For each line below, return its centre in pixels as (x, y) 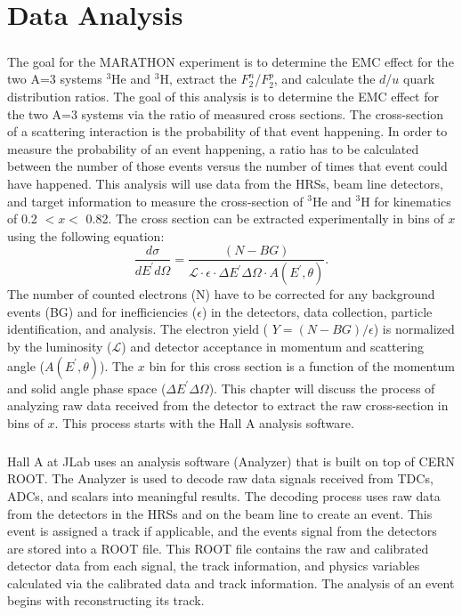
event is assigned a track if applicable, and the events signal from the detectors (222, 531)
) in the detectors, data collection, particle (317, 311)
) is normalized (414, 329)
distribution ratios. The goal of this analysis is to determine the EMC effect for (223, 96)
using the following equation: (86, 235)
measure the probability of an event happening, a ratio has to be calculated (213, 148)
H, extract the (198, 79)
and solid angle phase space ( (87, 388)
